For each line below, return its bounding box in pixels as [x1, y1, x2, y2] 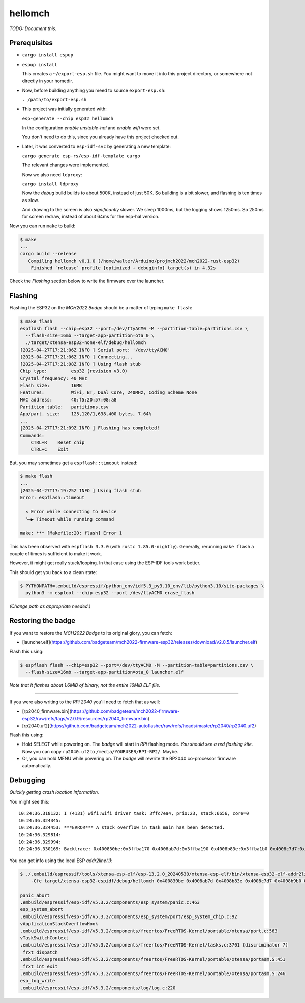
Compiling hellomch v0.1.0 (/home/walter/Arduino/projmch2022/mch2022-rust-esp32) [28, 258, 240, 264]
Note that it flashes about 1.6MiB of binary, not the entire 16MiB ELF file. [9, 682, 160, 688]
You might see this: [9, 798, 50, 805]
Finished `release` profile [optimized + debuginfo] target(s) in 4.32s [30, 265, 216, 271]
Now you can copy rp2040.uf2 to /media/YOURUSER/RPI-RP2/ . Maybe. [22, 748, 179, 754]
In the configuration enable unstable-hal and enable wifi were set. [22, 125, 161, 131]
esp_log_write [20, 978, 55, 984]
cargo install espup [22, 52, 74, 58]
